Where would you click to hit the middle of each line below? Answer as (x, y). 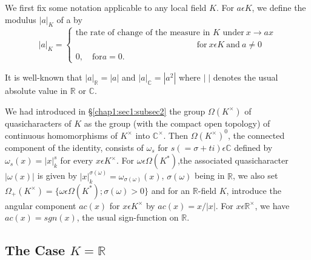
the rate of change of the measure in (143, 32)
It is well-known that (44, 77)
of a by (69, 19)
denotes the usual (246, 77)
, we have (272, 205)
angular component (41, 205)
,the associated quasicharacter (233, 160)
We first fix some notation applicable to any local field (106, 7)
